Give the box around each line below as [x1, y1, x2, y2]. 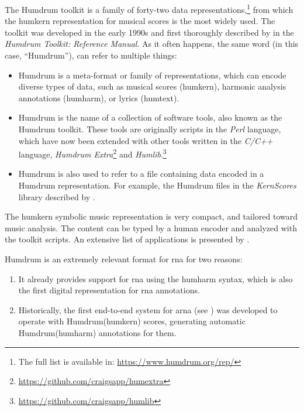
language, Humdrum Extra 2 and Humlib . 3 [18, 146, 167, 160]
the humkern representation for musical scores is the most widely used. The [5, 15, 275, 27]
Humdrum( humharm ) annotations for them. [18, 326, 177, 338]
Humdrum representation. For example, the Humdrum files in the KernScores [18, 179, 296, 191]
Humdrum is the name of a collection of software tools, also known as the [18, 111, 282, 124]
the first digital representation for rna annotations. [18, 284, 200, 296]
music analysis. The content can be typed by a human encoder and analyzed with [5, 221, 297, 234]
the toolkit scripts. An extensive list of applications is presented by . [5, 233, 250, 245]
